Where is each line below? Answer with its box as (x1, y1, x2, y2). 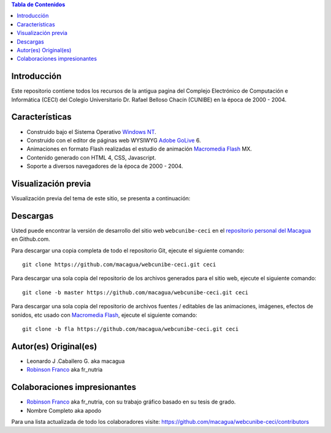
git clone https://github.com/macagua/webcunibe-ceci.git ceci (22, 261, 216, 268)
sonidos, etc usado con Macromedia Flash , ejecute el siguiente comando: (11, 311, 197, 319)
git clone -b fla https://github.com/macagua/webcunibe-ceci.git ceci (22, 326, 239, 333)
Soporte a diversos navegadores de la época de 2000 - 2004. (26, 163, 183, 170)
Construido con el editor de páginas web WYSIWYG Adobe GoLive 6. (26, 136, 202, 144)
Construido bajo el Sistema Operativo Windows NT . (26, 128, 156, 135)
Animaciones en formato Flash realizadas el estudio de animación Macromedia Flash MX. (26, 145, 253, 153)
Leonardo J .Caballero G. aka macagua (26, 357, 125, 365)
